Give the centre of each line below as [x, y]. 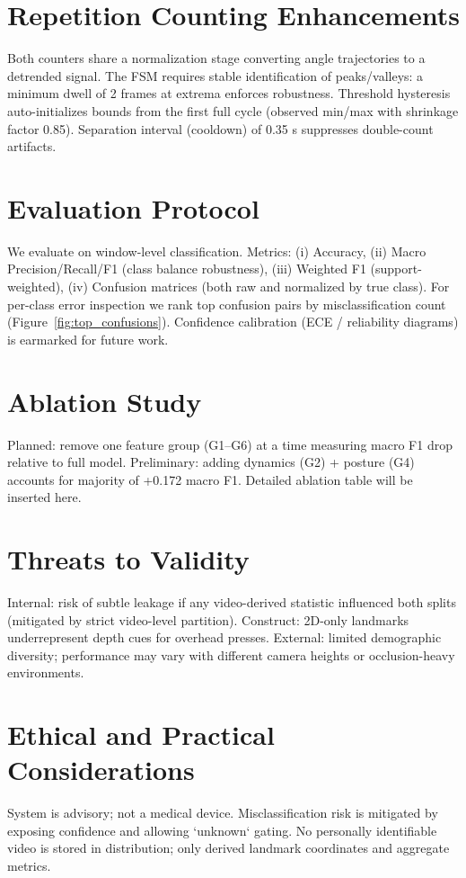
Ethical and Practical [141, 735]
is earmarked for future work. [88, 339]
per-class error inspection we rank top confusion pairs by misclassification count [227, 304]
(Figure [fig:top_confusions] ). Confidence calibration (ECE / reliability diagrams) [233, 322]
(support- [396, 269]
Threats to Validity [128, 559]
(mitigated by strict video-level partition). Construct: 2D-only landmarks [208, 619]
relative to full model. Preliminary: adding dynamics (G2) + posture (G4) [211, 462]
